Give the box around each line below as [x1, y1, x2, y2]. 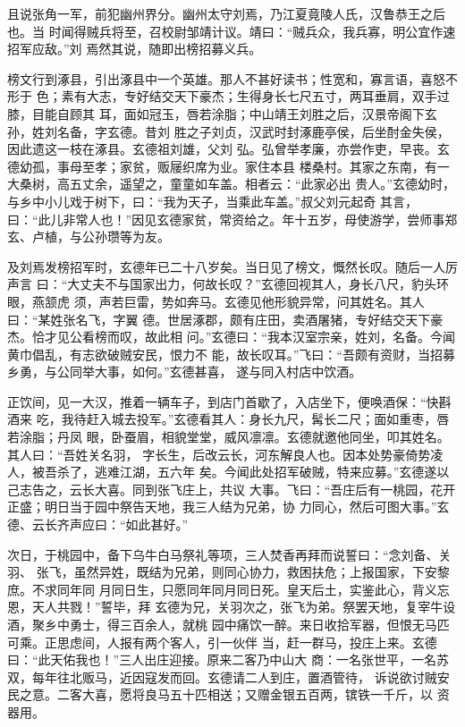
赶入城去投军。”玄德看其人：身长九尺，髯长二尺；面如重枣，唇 [86, 410, 450, 428]
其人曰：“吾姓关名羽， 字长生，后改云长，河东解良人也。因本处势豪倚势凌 [7, 444, 444, 463]
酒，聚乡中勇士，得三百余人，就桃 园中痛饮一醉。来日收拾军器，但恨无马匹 [7, 615, 450, 633]
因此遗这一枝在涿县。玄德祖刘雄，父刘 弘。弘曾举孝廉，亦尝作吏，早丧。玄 [7, 139, 450, 158]
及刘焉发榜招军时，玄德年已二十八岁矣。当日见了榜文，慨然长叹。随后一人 [7, 257, 445, 275]
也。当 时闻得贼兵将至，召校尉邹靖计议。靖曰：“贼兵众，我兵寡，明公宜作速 [7, 21, 456, 40]
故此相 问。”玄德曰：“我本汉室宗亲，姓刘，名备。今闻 [144, 327, 455, 346]
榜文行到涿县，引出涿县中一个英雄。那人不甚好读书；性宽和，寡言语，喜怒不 [7, 69, 458, 88]
